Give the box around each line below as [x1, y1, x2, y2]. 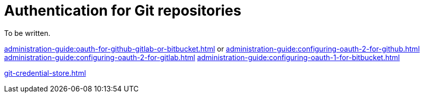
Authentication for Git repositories [4, 2, 242, 19]
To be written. [4, 28, 50, 37]
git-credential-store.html [4, 68, 86, 77]
